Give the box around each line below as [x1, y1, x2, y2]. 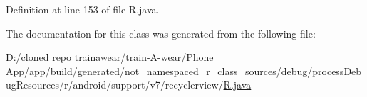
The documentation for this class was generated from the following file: [6, 25, 316, 40]
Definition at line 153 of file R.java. [6, 2, 160, 16]
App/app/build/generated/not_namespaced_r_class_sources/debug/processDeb [6, 63, 362, 78]
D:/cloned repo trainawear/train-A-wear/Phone [6, 50, 214, 64]
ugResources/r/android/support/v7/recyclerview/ [6, 77, 224, 92]
